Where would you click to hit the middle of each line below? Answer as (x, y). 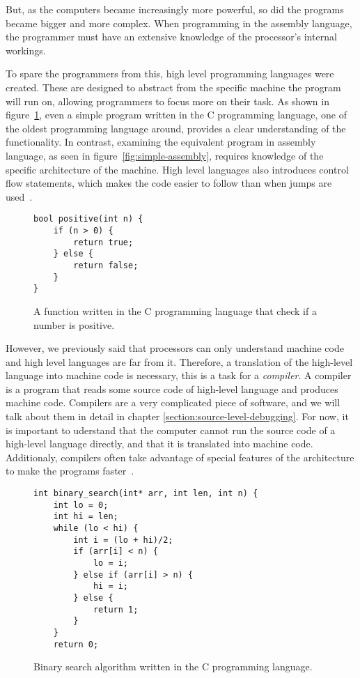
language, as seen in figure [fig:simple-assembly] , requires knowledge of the (165, 155)
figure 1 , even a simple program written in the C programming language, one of (176, 115)
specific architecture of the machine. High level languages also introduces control (177, 169)
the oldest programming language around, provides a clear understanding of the (176, 128)
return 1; (116, 609)
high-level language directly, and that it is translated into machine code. (159, 444)
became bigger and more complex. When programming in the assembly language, (179, 23)
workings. (26, 50)
